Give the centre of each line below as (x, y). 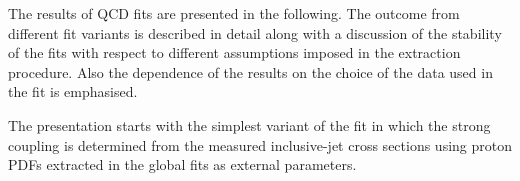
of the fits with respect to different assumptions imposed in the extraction (234, 52)
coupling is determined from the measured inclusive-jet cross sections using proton (260, 144)
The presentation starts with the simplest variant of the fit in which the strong (249, 124)
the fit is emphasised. (73, 91)
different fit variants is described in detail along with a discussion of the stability (255, 32)
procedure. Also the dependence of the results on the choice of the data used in (250, 71)
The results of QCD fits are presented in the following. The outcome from (234, 13)
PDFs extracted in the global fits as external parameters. (182, 164)
